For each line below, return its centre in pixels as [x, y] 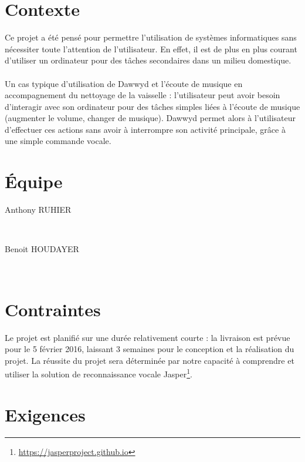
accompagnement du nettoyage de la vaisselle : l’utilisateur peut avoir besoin [143, 95]
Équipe [34, 181]
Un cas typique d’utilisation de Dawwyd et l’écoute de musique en [124, 83]
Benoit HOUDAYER [42, 249]
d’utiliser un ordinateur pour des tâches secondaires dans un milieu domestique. [148, 60]
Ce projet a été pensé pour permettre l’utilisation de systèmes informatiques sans [151, 37]
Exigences [45, 414]
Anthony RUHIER [38, 210]
